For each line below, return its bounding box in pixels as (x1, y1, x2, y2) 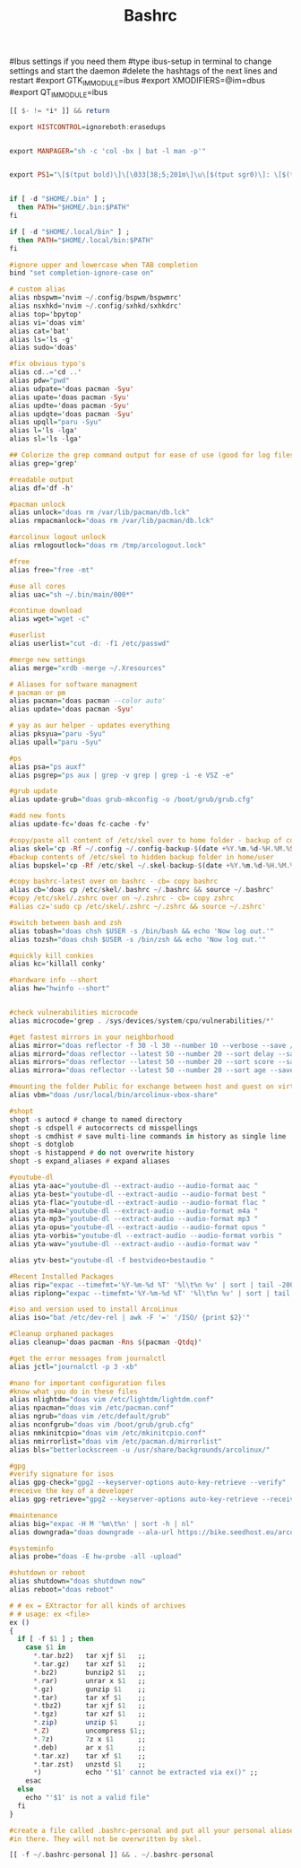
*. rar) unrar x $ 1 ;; (32, 1676, 146, 1685)
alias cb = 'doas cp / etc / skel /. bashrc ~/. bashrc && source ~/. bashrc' (9, 886, 275, 895)
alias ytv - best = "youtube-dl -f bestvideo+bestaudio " (9, 1255, 215, 1265)
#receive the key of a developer (9, 1487, 134, 1496)
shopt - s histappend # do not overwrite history (9, 1148, 194, 1157)
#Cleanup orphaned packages (9, 1330, 115, 1339)
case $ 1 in (25, 1643, 66, 1652)
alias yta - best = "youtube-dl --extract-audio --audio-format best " (9, 1190, 267, 1199)
